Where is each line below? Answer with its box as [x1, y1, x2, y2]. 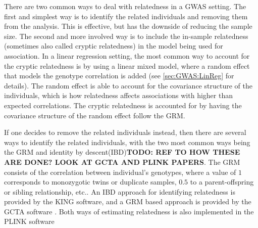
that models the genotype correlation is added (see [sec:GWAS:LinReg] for [4, 70, 234, 81]
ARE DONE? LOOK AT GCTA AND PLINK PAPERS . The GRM [4, 156, 240, 167]
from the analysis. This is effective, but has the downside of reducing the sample [4, 21, 252, 31]
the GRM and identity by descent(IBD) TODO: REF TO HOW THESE [4, 147, 240, 157]
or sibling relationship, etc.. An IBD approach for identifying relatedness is [4, 186, 235, 197]
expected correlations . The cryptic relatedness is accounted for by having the [4, 100, 242, 110]
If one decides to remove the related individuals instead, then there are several [4, 127, 246, 138]
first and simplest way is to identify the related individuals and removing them [4, 11, 248, 21]
